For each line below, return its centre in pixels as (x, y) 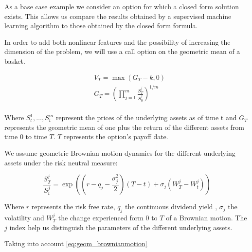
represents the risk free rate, (73, 207)
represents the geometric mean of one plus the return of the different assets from (125, 127)
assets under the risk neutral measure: (61, 162)
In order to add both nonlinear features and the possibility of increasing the (117, 42)
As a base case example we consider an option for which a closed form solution (122, 6)
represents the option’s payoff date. (116, 136)
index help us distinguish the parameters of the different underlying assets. (121, 227)
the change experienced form (101, 217)
